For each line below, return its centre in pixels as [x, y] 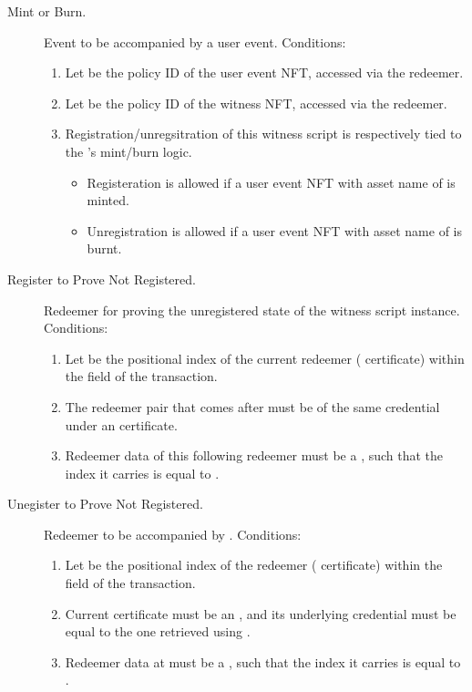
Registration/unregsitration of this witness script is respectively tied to [263, 134]
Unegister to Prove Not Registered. [105, 504]
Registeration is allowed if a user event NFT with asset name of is [271, 182]
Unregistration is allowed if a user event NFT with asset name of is [274, 230]
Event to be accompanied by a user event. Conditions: [195, 41]
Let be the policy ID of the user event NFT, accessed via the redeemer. [264, 72]
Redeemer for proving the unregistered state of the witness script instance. [252, 310]
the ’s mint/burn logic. [128, 151]
